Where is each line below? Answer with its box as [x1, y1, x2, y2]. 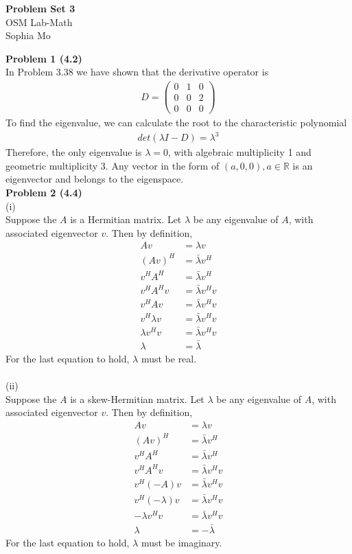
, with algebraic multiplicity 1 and [167, 145, 312, 159]
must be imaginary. [141, 535, 222, 549]
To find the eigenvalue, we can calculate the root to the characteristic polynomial [5, 115, 347, 130]
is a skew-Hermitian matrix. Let [70, 391, 204, 406]
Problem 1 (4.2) [5, 51, 82, 65]
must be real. [141, 351, 197, 366]
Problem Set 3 [5, 1, 75, 15]
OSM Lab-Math [5, 14, 73, 29]
